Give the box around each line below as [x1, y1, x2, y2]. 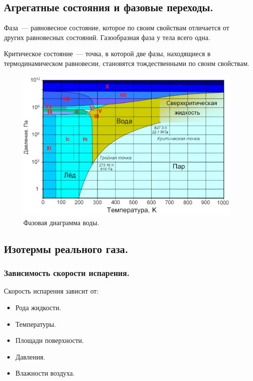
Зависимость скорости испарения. [4, 267, 130, 279]
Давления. [15, 351, 45, 361]
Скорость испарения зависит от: [4, 286, 99, 296]
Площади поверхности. [15, 335, 84, 345]
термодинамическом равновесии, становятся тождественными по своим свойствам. [4, 58, 250, 68]
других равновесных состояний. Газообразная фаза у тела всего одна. [4, 32, 211, 42]
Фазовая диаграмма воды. [23, 217, 99, 227]
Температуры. [15, 318, 56, 329]
